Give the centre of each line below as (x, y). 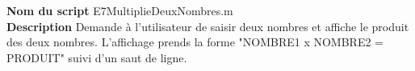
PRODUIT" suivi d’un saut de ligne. (97, 57)
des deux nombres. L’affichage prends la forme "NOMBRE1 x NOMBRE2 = (195, 42)
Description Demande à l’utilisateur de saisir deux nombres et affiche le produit (208, 26)
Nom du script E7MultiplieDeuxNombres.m (120, 10)
